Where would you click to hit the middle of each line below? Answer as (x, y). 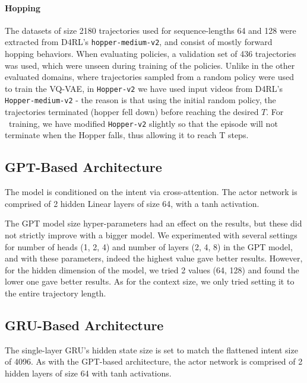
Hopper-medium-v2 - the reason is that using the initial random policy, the (140, 100)
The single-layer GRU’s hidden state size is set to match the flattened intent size (151, 350)
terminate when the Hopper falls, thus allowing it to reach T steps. (127, 135)
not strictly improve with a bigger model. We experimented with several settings (151, 234)
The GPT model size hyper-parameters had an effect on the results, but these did (153, 223)
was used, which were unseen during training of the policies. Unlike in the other (150, 65)
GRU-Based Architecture (84, 325)
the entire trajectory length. (56, 293)
